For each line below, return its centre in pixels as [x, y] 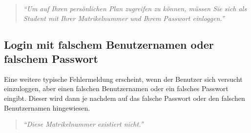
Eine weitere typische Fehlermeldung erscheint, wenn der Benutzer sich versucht [123, 79]
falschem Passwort [51, 58]
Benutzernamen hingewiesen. [47, 107]
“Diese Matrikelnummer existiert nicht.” [83, 124]
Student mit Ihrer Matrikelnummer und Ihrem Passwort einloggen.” [124, 18]
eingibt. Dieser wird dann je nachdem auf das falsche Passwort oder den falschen [125, 98]
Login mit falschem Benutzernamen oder [109, 44]
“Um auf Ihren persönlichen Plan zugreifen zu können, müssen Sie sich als [135, 8]
